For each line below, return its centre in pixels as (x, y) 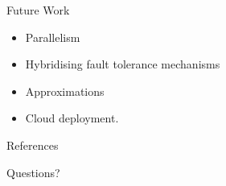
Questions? (33, 172)
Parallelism (53, 37)
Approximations (65, 91)
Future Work (38, 10)
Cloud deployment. (72, 118)
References (33, 145)
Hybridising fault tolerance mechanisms (123, 64)
